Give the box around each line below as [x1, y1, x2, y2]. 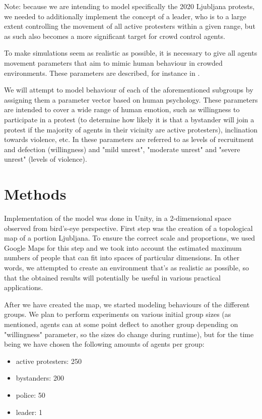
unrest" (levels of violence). [4, 154, 87, 164]
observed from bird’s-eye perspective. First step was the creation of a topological [4, 222, 253, 233]
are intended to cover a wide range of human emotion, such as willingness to [4, 104, 240, 115]
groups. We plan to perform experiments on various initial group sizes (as [4, 309, 231, 319]
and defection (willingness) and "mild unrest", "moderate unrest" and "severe [4, 144, 240, 154]
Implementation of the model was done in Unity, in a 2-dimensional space [4, 213, 231, 223]
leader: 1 [16, 406, 42, 417]
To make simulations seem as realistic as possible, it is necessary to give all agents [4, 48, 257, 58]
